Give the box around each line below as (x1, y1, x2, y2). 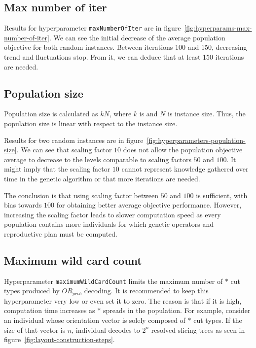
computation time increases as (4, 305, 95, 315)
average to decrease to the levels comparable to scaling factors (4, 154, 191, 164)
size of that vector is (4, 324, 66, 335)
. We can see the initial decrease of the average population (49, 32, 225, 42)
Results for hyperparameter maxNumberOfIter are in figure (4, 23, 181, 33)
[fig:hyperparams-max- (184, 23, 252, 33)
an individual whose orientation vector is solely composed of (4, 315, 185, 325)
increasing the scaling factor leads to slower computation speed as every (4, 209, 221, 219)
